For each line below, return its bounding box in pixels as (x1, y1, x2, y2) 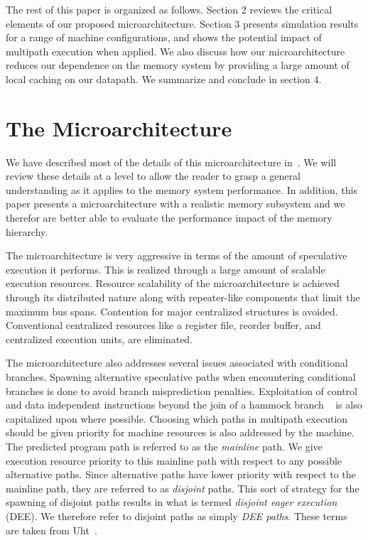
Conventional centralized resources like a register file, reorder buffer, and (6, 318, 321, 333)
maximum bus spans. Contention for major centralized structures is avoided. (6, 303, 338, 318)
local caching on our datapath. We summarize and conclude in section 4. (6, 71, 322, 86)
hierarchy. (6, 224, 48, 239)
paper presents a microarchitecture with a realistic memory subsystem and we (6, 196, 345, 211)
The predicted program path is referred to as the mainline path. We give (6, 438, 323, 453)
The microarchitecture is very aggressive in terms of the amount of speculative (6, 248, 347, 263)
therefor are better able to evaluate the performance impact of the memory (6, 210, 332, 225)
